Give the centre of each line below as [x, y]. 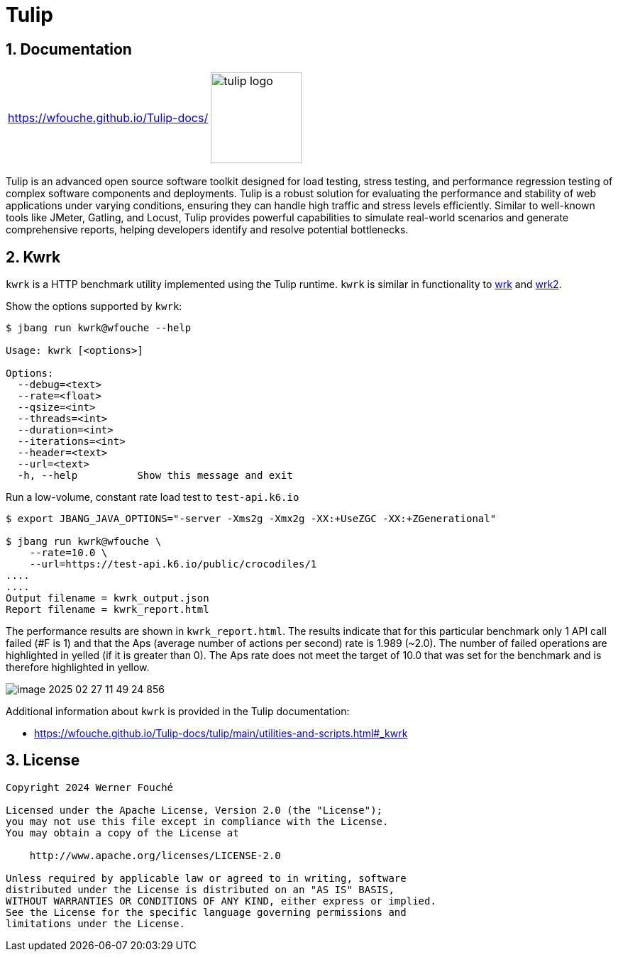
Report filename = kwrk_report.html [107, 610]
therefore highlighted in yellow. [78, 668]
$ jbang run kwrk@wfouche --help [99, 328]
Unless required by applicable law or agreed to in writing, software [206, 878]
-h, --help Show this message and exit [155, 476]
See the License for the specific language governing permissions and [206, 912]
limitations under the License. [95, 923]
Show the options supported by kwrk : [94, 306]
